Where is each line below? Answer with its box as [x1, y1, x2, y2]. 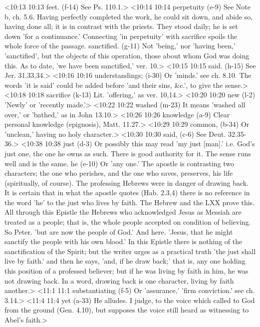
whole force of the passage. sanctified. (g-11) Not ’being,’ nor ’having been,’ [4, 40, 236, 51]
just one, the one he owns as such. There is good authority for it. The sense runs [4, 148, 251, 158]
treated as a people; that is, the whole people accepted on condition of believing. [4, 217, 251, 227]
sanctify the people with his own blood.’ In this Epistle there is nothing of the [4, 236, 243, 247]
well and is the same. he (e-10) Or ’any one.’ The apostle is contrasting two [4, 158, 235, 168]
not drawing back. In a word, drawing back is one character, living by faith [4, 275, 234, 286]
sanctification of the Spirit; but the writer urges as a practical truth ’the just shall [4, 246, 256, 256]
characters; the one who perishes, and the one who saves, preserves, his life [4, 168, 233, 178]
